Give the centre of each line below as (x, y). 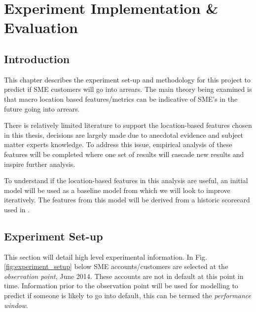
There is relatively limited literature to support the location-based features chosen (128, 125)
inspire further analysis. (40, 164)
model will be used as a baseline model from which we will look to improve (117, 190)
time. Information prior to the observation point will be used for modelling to (121, 286)
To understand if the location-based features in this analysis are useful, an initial (126, 180)
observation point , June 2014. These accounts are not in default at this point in (124, 276)
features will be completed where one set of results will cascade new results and (124, 154)
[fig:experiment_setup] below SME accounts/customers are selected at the (116, 266)
